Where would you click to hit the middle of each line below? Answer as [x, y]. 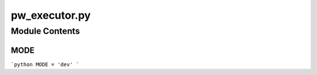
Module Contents [45, 31]
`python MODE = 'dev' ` [45, 64]
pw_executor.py [51, 15]
